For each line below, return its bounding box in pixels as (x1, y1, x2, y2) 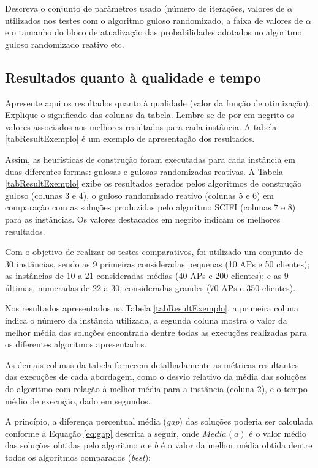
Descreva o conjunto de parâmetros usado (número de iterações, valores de (5, 2, 285, 14)
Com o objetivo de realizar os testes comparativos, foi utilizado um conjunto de (5, 245, 303, 258)
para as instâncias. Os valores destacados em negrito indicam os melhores (5, 212, 281, 225)
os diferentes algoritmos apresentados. (5, 338, 147, 351)
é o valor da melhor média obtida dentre (161, 439, 312, 451)
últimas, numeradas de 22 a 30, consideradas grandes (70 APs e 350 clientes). (5, 281, 296, 294)
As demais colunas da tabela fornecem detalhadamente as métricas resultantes (5, 358, 299, 371)
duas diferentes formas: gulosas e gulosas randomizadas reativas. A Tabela (5, 165, 283, 177)
